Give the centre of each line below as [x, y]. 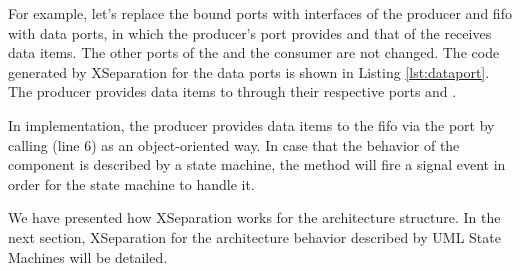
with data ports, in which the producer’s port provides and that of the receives [250, 32]
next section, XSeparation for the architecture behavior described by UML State [254, 236]
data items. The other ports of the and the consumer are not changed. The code [254, 52]
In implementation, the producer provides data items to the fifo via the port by [251, 124]
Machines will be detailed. [88, 256]
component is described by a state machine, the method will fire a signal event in [257, 164]
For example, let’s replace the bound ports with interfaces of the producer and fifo [260, 13]
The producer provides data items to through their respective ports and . [232, 91]
